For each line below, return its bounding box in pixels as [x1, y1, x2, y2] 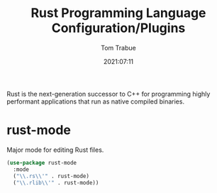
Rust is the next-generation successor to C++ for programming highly [6, 89, 211, 98]
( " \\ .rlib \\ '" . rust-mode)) [13, 179, 99, 186]
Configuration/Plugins [51, 20, 186, 36]
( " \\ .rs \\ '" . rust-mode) [13, 172, 90, 180]
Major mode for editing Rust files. [6, 145, 104, 154]
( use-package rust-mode [6, 159, 77, 166]
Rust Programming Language [30, 5, 206, 21]
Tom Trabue [101, 43, 136, 52]
